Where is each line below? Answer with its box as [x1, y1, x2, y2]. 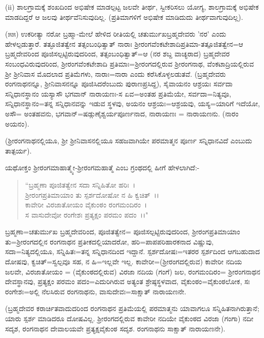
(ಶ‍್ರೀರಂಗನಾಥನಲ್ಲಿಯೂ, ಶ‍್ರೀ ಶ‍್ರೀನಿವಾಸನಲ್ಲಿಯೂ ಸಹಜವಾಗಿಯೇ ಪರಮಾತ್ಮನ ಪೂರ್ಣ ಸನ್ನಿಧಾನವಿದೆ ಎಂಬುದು [5, 135, 252, 146]
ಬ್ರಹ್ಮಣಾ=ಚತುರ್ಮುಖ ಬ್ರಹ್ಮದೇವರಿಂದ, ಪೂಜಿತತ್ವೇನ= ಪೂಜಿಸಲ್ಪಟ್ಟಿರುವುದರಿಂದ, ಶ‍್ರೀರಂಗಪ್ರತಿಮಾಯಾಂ [5, 226, 240, 237]
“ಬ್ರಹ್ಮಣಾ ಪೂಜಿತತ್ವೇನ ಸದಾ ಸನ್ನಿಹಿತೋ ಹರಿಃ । [25, 179, 135, 190]
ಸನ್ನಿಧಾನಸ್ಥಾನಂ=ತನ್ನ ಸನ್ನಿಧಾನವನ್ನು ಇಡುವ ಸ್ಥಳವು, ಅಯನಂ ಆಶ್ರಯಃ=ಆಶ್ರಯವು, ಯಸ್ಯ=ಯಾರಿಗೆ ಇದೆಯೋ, [5, 98, 260, 109]
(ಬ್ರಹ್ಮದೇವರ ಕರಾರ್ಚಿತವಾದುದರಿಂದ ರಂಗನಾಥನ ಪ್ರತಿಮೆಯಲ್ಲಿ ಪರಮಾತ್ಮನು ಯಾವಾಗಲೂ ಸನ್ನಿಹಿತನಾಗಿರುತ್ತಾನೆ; [5, 303, 259, 314]
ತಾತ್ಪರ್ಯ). [5, 145, 32, 156]
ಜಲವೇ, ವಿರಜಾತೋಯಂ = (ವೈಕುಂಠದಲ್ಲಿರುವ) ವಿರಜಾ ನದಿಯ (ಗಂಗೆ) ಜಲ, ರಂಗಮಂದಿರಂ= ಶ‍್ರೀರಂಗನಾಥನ [5, 266, 260, 276]
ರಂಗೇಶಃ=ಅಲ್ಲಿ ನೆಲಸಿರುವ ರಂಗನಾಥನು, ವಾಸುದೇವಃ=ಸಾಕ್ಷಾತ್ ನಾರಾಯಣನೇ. [5, 286, 186, 296]
